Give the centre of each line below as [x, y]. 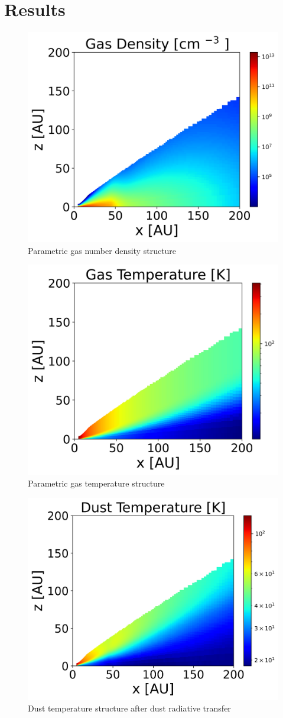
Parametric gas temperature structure [96, 483]
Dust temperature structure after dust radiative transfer [129, 708]
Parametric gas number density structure [102, 250]
